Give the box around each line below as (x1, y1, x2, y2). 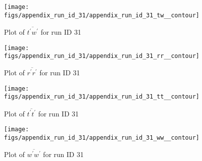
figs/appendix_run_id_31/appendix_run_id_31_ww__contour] (4, 134, 200, 142)
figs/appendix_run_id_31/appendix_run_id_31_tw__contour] (4, 11, 200, 19)
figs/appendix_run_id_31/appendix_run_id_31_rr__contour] (4, 53, 200, 60)
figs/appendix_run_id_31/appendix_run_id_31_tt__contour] (4, 93, 200, 101)
